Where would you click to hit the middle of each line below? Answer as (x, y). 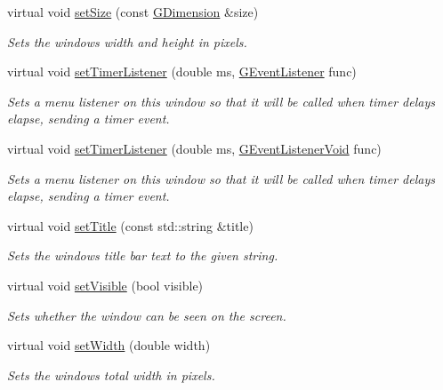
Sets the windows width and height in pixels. (127, 41)
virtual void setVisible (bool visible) (105, 285)
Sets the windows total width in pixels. (111, 374)
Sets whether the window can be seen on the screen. (147, 315)
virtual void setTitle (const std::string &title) (130, 225)
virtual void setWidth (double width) (109, 345)
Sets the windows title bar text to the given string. (143, 255)
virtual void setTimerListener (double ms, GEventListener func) (182, 72)
